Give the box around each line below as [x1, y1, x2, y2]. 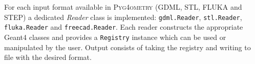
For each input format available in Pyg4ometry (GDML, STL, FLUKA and [4, 2, 242, 12]
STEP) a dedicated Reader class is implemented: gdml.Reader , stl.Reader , [4, 11, 242, 22]
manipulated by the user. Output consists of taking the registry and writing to [4, 41, 251, 52]
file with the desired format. [4, 52, 92, 62]
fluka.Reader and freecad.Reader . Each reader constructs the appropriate [4, 22, 243, 32]
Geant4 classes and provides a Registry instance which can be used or [4, 31, 226, 42]
